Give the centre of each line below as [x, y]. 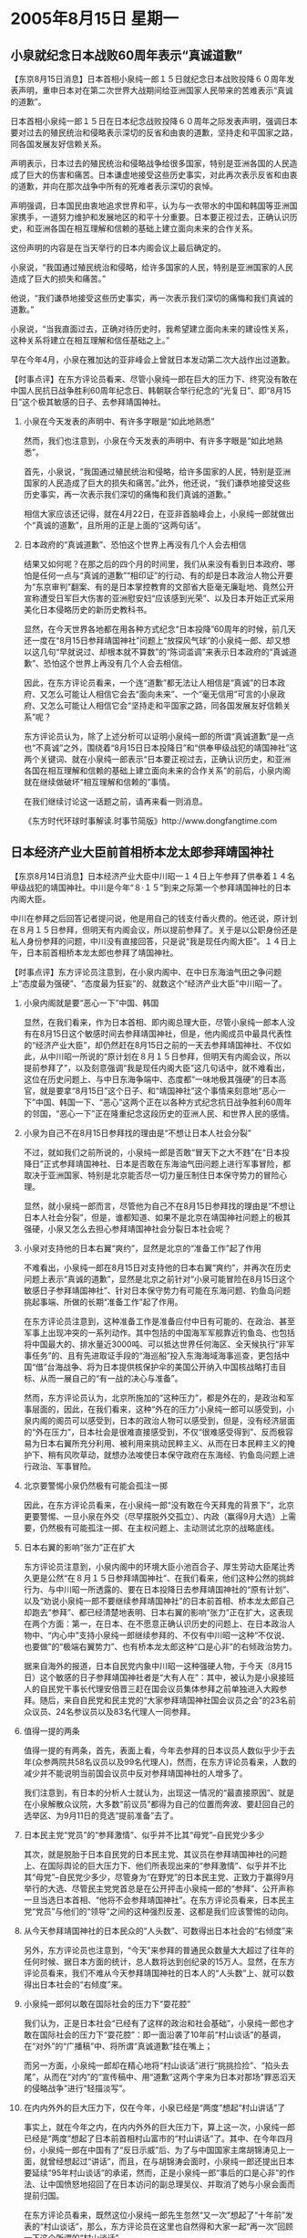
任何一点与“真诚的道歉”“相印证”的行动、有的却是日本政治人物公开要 [167, 575]
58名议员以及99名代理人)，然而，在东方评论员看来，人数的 [185, 1761]
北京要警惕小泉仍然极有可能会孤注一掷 [95, 1486]
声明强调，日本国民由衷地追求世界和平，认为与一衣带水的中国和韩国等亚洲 [150, 205]
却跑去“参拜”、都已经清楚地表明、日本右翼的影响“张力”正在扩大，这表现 [159, 1612]
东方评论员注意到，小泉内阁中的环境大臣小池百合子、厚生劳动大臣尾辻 [155, 1566]
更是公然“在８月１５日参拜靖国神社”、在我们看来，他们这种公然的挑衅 [163, 1578]
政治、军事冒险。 [64, 1466]
